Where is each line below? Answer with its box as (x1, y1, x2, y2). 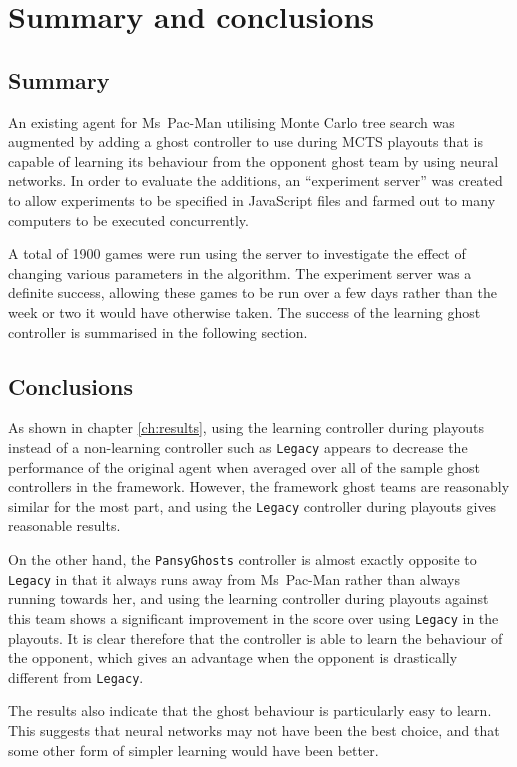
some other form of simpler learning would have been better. (8, 739, 379, 760)
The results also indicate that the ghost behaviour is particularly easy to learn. (8, 700, 492, 721)
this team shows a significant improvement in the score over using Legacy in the (8, 607, 499, 628)
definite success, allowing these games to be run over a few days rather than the (8, 282, 498, 303)
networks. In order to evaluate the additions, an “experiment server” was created (8, 170, 503, 191)
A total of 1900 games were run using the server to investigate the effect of (8, 243, 466, 264)
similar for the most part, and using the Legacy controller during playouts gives (8, 495, 497, 516)
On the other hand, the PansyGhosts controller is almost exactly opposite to (8, 549, 477, 569)
